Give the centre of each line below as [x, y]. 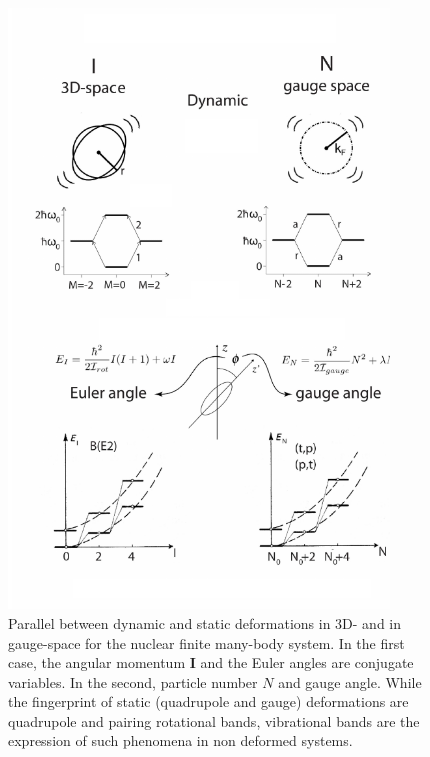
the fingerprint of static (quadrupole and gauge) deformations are [208, 701]
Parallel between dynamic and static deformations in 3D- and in [205, 622]
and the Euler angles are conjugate [307, 662]
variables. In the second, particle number [133, 681]
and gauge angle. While [350, 681]
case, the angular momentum [97, 662]
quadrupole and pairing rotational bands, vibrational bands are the [214, 720]
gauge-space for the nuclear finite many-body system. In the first [206, 642]
